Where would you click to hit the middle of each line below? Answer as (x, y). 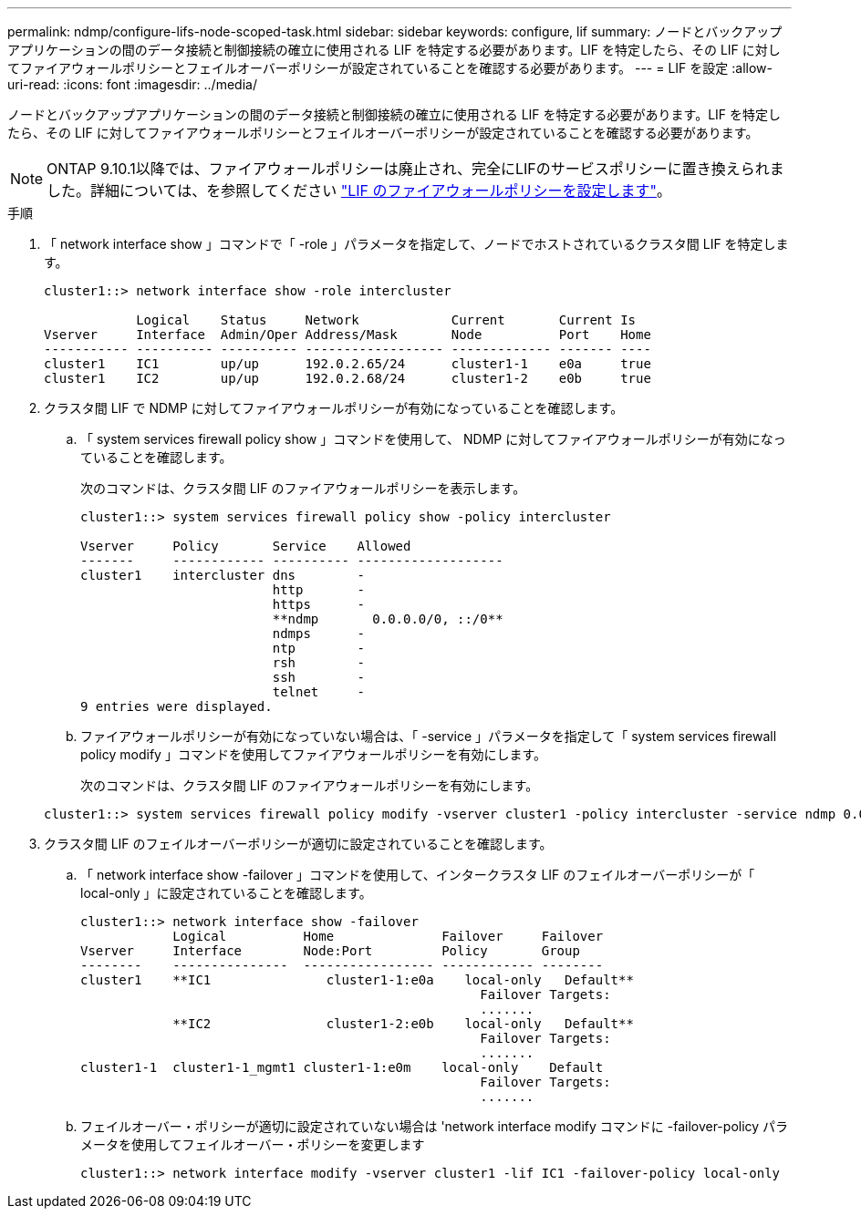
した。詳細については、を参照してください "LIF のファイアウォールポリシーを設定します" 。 (359, 191)
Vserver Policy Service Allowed (246, 546)
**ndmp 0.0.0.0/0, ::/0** (388, 619)
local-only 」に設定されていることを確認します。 (226, 893)
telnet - (318, 692)
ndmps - (318, 634)
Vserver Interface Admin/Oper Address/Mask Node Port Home (348, 335)
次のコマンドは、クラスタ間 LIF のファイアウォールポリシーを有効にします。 (310, 785)
